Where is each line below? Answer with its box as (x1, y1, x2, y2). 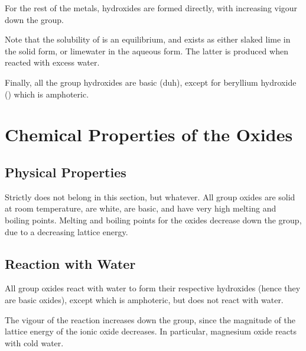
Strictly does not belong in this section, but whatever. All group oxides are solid (5, 190, 295, 203)
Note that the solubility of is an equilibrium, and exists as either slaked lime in (5, 33, 291, 45)
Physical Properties (5, 162, 126, 181)
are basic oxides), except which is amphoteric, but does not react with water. (5, 293, 284, 305)
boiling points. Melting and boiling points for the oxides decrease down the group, (5, 213, 302, 226)
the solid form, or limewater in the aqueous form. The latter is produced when (5, 44, 288, 57)
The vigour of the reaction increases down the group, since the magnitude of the (5, 313, 295, 326)
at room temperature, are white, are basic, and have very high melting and (5, 202, 276, 214)
